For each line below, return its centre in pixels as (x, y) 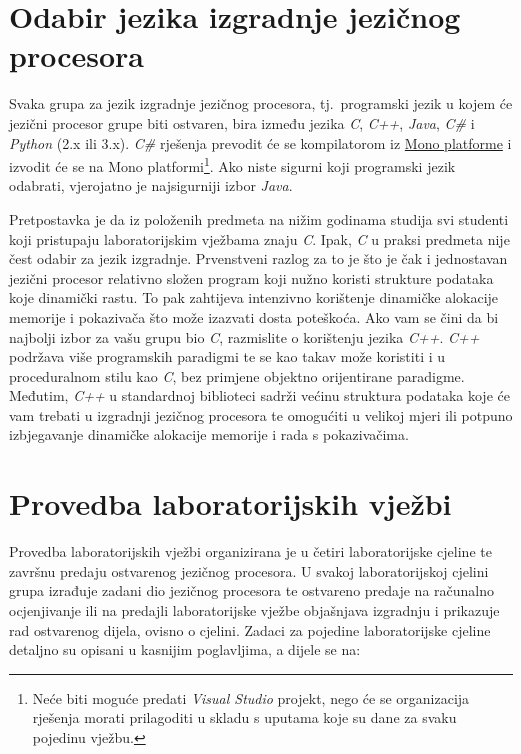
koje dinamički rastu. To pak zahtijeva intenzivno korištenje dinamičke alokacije (254, 297)
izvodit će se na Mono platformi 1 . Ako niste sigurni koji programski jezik (232, 164)
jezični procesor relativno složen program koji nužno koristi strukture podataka (251, 277)
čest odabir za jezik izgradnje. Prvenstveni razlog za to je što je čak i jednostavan (258, 258)
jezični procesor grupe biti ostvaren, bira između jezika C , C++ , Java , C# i (242, 122)
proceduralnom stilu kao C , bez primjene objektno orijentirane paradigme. (237, 375)
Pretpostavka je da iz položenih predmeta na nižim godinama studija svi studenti (259, 218)
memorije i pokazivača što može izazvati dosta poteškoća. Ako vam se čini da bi (254, 316)
